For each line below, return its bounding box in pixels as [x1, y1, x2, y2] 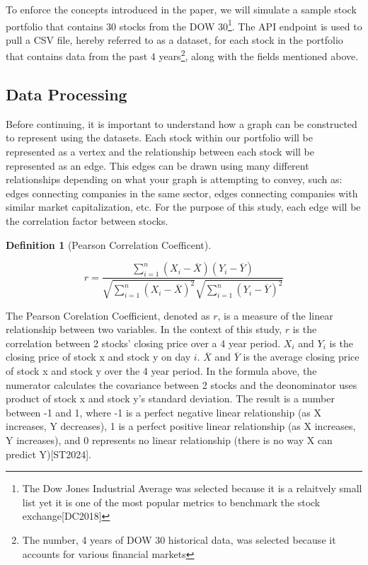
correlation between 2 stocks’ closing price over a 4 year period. [6, 335, 281, 350]
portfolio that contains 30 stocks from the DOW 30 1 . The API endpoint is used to [6, 16, 362, 33]
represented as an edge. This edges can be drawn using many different [6, 158, 309, 173]
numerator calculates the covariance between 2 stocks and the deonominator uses [6, 377, 357, 392]
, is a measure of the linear [217, 308, 333, 322]
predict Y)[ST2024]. [6, 446, 92, 461]
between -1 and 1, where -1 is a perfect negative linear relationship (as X [6, 404, 322, 419]
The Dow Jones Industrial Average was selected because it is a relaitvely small [22, 481, 362, 496]
